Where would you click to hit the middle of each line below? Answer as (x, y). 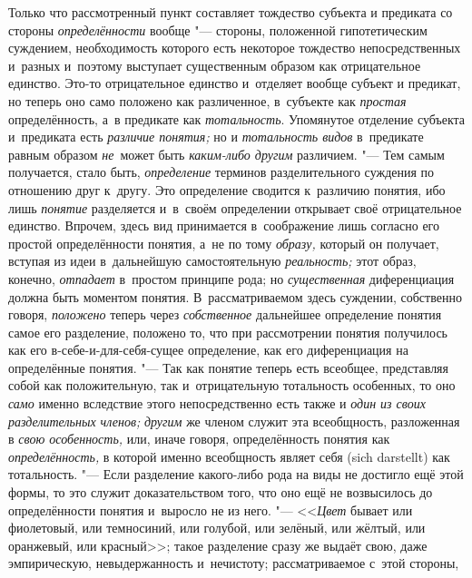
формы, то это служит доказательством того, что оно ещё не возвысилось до (221, 492)
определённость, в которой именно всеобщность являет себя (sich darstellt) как (229, 456)
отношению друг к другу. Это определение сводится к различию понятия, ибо (227, 189)
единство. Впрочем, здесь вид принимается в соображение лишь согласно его (224, 225)
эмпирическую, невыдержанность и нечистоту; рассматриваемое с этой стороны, (234, 563)
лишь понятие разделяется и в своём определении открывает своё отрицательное (235, 207)
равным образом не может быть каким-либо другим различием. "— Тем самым (226, 154)
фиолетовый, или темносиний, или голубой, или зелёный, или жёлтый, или (217, 528)
